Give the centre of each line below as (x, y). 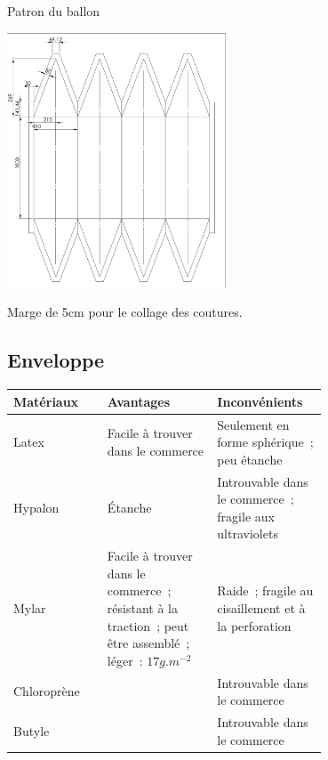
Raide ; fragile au (265, 590)
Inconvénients (260, 401)
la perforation (254, 625)
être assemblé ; (148, 643)
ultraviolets (248, 534)
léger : (125, 660)
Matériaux (46, 401)
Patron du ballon (54, 11)
